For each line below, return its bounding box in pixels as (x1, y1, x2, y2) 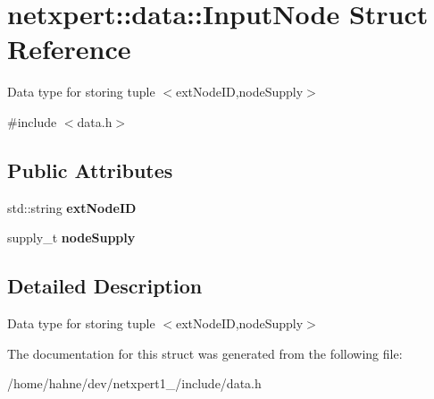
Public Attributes (7, 156, 173, 183)
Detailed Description (7, 272, 203, 300)
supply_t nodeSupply (7, 228, 136, 247)
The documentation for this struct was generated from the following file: (7, 344, 403, 362)
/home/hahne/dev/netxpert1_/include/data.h (7, 374, 262, 393)
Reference (7, 30, 131, 67)
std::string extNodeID (7, 198, 137, 216)
